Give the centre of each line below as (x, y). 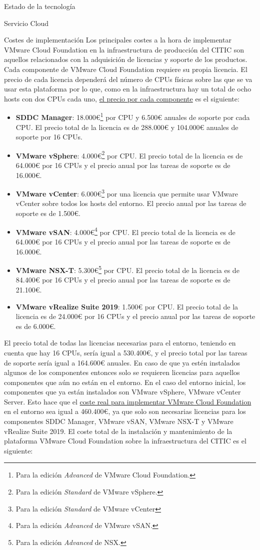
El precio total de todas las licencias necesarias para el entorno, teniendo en (120, 343)
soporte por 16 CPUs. (49, 137)
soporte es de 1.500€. (48, 213)
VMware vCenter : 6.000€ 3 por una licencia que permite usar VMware (127, 193)
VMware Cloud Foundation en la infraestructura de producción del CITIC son (124, 49)
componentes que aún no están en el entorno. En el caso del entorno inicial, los (125, 382)
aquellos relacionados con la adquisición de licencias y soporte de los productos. (126, 59)
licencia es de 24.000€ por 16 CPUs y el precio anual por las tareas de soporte (135, 316)
